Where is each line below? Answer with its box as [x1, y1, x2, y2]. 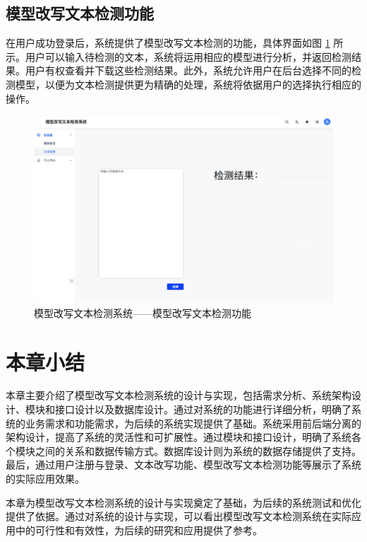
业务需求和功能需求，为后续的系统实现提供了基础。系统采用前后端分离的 [25, 415, 361, 430]
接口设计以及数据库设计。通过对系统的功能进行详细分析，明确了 [54, 402, 351, 417]
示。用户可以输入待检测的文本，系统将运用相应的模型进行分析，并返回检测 [6, 49, 351, 64]
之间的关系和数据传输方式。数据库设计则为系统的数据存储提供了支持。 [35, 443, 361, 458]
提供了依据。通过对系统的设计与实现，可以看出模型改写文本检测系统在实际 [6, 509, 351, 524]
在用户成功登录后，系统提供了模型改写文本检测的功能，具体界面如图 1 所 [6, 35, 344, 50]
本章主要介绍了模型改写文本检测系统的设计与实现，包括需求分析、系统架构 [6, 388, 351, 403]
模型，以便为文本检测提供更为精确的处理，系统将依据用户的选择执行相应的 [15, 76, 361, 91]
